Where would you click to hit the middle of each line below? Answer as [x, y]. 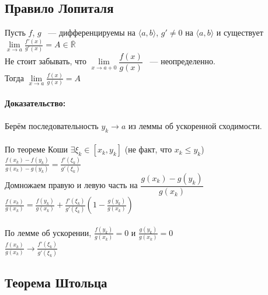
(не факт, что [148, 149]
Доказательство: [35, 103]
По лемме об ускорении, [48, 232]
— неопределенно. [182, 61]
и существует [240, 32]
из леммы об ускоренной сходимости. [195, 126]
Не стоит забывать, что [46, 61]
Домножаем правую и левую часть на [71, 185]
